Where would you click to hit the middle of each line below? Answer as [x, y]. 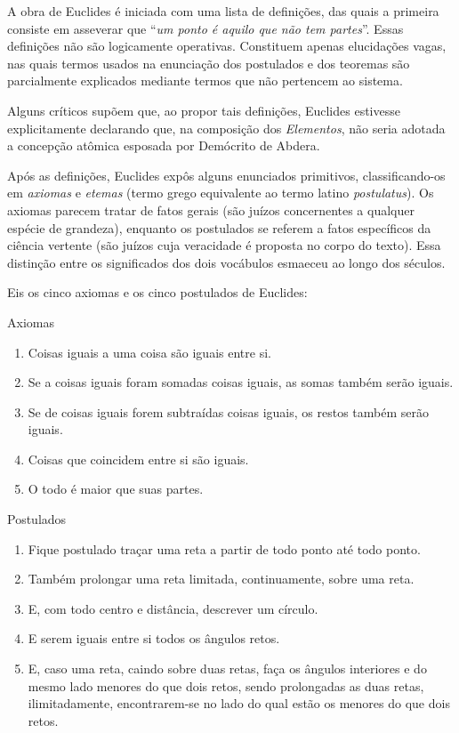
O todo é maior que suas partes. [116, 489]
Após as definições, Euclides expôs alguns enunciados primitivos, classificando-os [226, 175]
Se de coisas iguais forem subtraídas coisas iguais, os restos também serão [228, 411]
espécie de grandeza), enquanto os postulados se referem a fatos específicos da [219, 227]
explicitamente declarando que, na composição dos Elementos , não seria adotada [226, 128]
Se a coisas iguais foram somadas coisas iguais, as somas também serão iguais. [241, 382]
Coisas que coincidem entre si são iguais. [138, 459]
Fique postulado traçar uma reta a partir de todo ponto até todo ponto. [224, 548]
